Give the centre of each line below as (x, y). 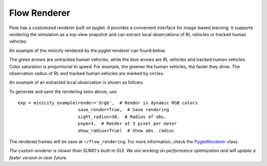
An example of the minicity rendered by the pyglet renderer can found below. (88, 50)
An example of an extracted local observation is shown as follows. (77, 83)
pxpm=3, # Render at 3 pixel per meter (127, 124)
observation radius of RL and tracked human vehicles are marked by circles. (87, 73)
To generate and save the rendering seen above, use (63, 91)
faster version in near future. (38, 158)
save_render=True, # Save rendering (123, 110)
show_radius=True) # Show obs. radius (126, 130)
